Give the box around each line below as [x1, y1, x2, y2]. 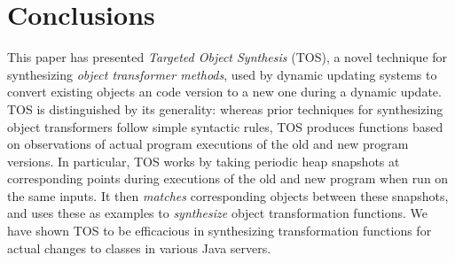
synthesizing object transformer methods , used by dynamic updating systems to [7, 65, 437, 83]
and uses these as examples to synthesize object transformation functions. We [7, 204, 428, 222]
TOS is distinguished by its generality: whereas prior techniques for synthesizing [7, 99, 443, 118]
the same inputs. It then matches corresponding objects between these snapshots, [7, 186, 449, 205]
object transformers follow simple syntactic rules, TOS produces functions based [7, 117, 443, 135]
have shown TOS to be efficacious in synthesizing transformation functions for [7, 221, 432, 240]
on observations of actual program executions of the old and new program [7, 135, 409, 153]
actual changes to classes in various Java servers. [7, 238, 271, 257]
